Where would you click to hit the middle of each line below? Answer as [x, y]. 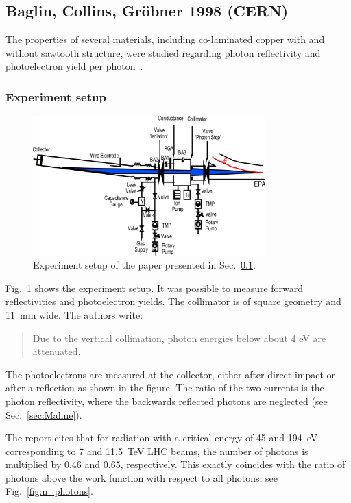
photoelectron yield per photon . [74, 66]
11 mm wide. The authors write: [74, 314]
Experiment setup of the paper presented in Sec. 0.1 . [144, 265]
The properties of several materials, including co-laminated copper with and [165, 39]
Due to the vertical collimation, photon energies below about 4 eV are [179, 338]
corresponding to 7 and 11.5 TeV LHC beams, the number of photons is [157, 451]
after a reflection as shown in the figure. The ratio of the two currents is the [165, 388]
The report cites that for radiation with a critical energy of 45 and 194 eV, [163, 438]
